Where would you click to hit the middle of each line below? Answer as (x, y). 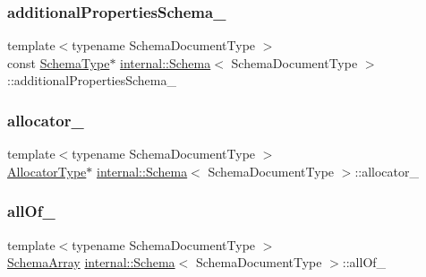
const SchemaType (59, 62)
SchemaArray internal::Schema (91, 262)
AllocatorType (47, 171)
